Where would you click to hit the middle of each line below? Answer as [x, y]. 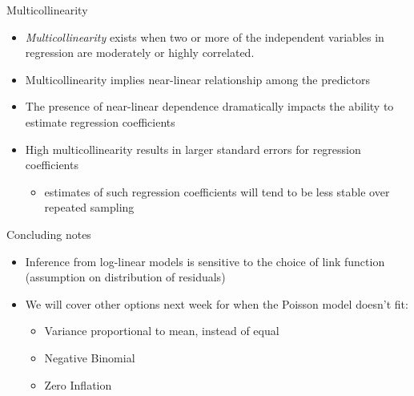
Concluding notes [49, 234]
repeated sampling [89, 207]
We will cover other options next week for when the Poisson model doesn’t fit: [217, 303]
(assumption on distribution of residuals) [125, 277]
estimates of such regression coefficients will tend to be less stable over [217, 191]
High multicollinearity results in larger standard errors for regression [193, 149]
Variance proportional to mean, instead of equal [162, 331]
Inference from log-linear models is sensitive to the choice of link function [205, 261]
